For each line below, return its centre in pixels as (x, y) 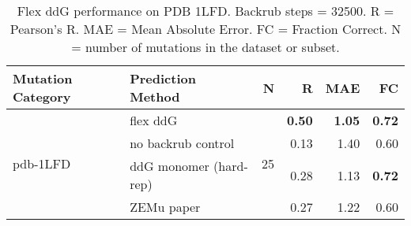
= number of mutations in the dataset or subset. (205, 47)
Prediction (163, 78)
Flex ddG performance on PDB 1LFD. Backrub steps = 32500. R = (205, 11)
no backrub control (182, 143)
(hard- (231, 166)
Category (42, 96)
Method (155, 96)
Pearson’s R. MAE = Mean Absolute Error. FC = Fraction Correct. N (205, 29)
